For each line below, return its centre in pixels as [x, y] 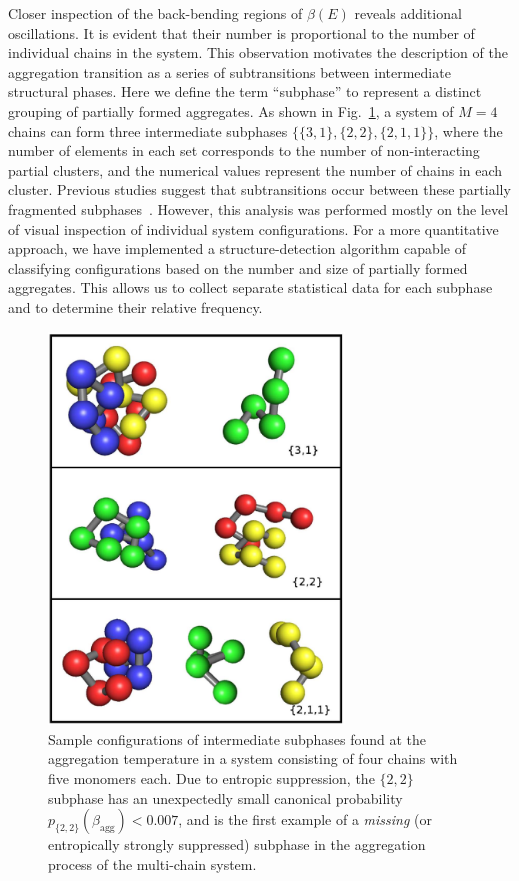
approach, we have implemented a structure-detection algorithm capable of [237, 248]
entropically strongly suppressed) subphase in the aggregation [237, 844]
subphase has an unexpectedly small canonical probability [225, 797]
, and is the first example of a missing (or [305, 819]
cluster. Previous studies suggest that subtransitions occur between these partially [259, 189]
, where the [468, 130]
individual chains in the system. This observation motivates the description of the [258, 52]
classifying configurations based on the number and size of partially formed [238, 267]
